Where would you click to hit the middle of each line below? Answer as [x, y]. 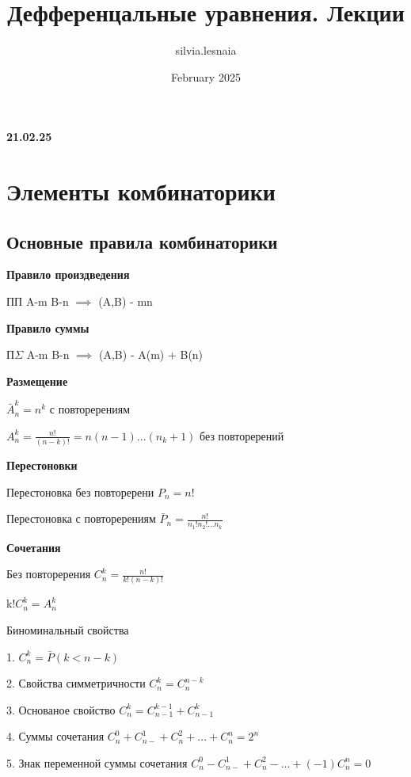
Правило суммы [48, 328]
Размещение [37, 381]
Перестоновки [42, 465]
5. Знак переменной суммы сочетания [97, 762]
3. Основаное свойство [61, 709]
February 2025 [206, 76]
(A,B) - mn [126, 301]
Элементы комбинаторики [141, 191]
